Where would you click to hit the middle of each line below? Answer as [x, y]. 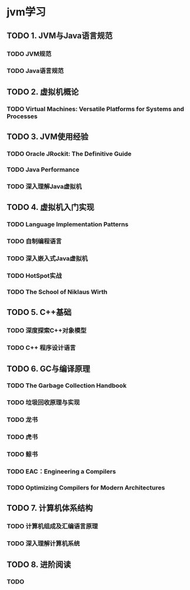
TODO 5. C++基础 [39, 312]
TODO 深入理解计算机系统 [43, 544]
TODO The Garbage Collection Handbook [67, 385]
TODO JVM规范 [29, 53]
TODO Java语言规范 [35, 71]
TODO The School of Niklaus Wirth [57, 291]
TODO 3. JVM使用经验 [48, 137]
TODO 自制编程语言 [34, 242]
